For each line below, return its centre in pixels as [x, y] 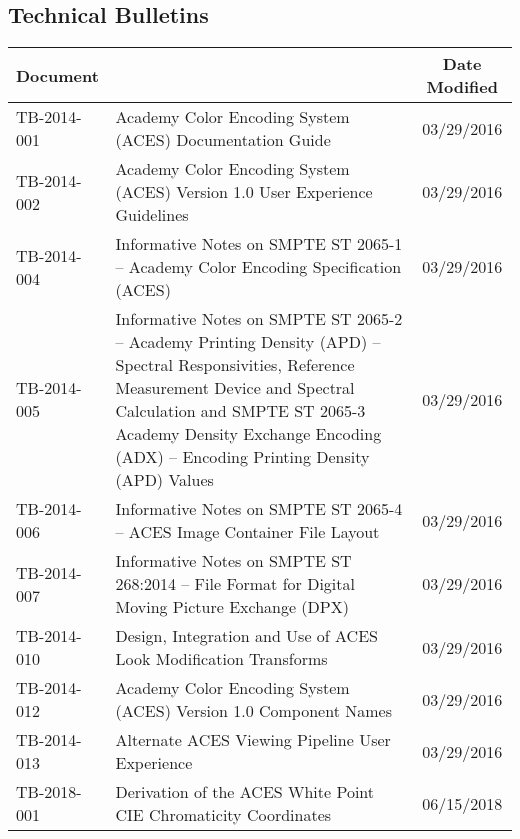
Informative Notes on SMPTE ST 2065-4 [259, 509]
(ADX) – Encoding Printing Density [242, 457]
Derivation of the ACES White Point [245, 792]
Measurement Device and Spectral [235, 388]
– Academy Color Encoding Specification [258, 267]
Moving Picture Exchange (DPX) [232, 607]
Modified [462, 87]
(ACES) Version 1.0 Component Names [253, 711]
